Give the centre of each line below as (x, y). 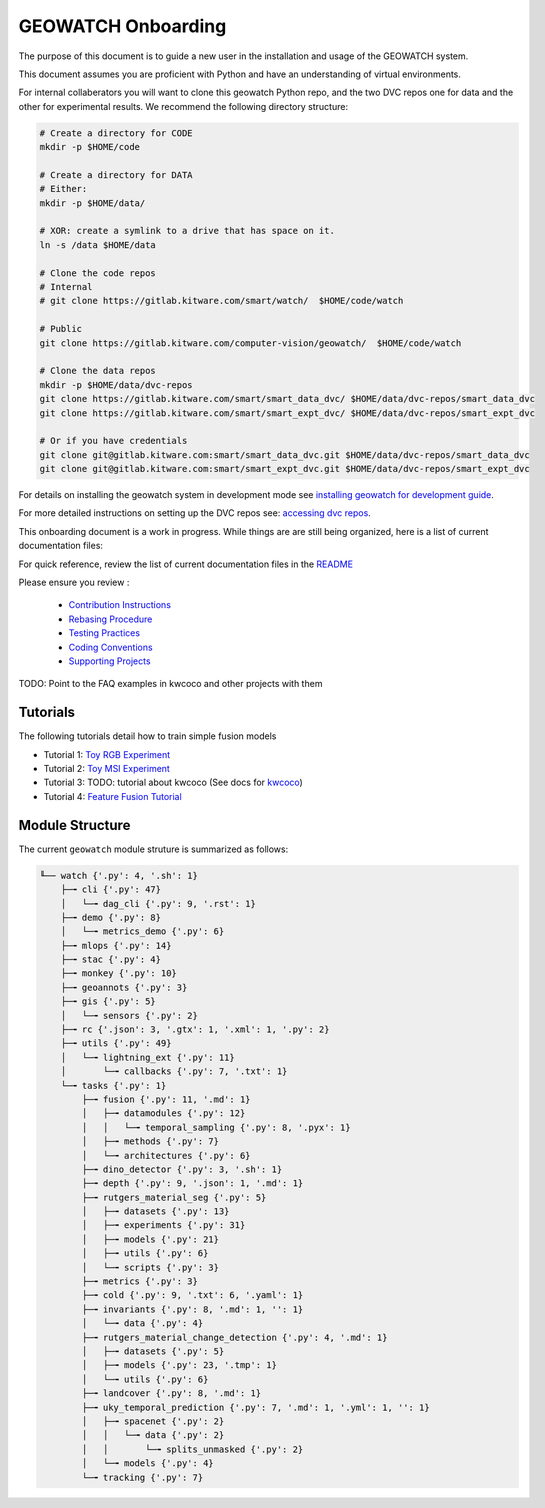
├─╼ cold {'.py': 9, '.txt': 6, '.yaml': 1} (192, 1295)
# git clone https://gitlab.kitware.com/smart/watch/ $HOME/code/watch (221, 301)
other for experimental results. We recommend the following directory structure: (183, 106)
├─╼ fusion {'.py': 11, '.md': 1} (166, 1099)
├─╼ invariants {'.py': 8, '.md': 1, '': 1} (192, 1309)
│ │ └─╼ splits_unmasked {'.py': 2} (192, 1449)
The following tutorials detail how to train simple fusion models (147, 736)
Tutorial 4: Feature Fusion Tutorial (112, 796)
